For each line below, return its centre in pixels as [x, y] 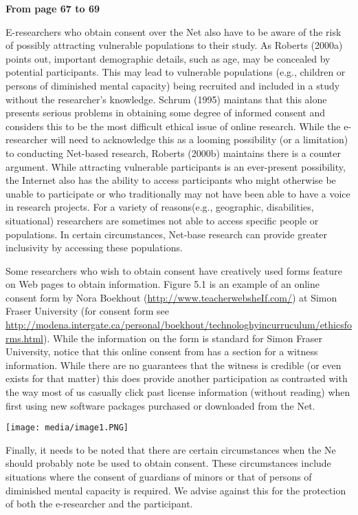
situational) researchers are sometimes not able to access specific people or [162, 220]
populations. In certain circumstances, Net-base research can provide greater [167, 234]
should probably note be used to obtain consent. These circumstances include [168, 463]
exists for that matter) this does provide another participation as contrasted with [177, 378]
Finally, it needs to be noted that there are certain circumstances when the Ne [171, 449]
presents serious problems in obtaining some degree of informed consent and [166, 113]
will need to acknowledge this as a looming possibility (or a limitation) [199, 139]
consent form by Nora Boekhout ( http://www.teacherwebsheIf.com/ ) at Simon [171, 297]
